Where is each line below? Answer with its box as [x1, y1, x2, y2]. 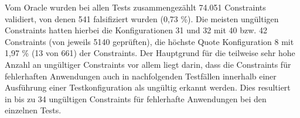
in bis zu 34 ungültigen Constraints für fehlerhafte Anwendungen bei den [5, 92, 267, 105]
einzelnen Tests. [5, 104, 62, 116]
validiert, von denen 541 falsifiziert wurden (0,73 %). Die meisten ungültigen [5, 12, 279, 25]
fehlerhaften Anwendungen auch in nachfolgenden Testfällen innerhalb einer [5, 70, 277, 82]
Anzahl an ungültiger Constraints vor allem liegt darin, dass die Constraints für [5, 58, 291, 70]
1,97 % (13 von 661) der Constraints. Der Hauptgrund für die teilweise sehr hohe [5, 47, 295, 59]
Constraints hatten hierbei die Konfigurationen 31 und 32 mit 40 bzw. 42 [5, 24, 267, 36]
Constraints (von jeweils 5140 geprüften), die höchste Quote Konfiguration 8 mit [5, 35, 294, 47]
